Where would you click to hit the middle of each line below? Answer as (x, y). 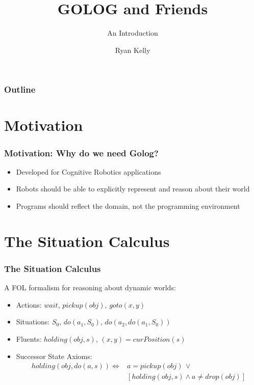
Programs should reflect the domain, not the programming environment (128, 206)
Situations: (33, 322)
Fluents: (29, 338)
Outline (20, 89)
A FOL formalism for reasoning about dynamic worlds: (90, 287)
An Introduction (133, 33)
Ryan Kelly (133, 50)
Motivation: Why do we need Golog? (81, 153)
